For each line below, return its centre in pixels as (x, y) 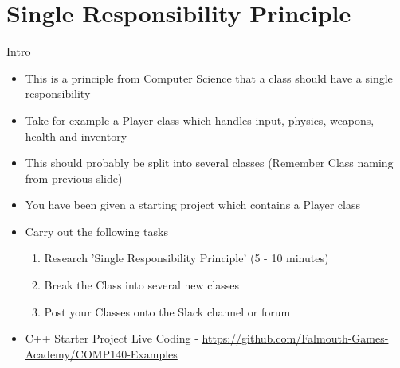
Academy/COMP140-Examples (101, 353)
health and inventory (76, 136)
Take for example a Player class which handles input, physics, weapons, (200, 120)
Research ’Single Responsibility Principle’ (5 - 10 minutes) (186, 258)
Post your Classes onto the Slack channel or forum (167, 311)
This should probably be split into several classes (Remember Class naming (209, 163)
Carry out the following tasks (96, 231)
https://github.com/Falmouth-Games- (295, 338)
